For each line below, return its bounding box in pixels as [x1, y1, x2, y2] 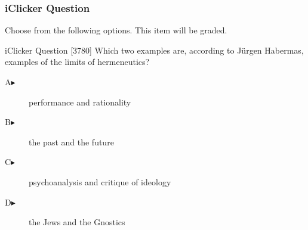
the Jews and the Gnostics [29, 216, 125, 228]
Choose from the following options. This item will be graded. [5, 24, 227, 36]
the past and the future [29, 135, 114, 148]
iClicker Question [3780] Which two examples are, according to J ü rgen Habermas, [5, 43, 304, 56]
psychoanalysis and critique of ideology [29, 175, 171, 188]
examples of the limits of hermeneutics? [5, 55, 150, 68]
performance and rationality [29, 95, 131, 108]
